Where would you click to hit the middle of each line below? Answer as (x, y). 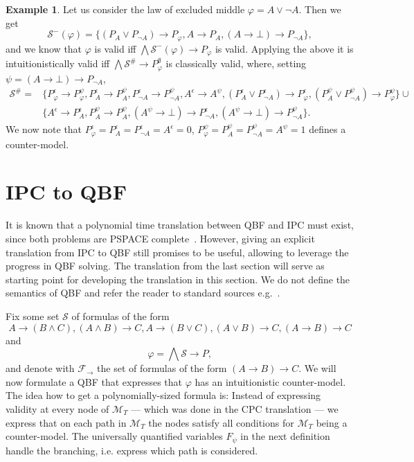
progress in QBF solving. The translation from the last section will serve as (165, 266)
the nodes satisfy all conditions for (221, 422)
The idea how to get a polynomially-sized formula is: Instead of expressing (163, 395)
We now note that (44, 129)
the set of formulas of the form (162, 368)
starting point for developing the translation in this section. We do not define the (178, 279)
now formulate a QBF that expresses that (94, 381)
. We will (317, 368)
